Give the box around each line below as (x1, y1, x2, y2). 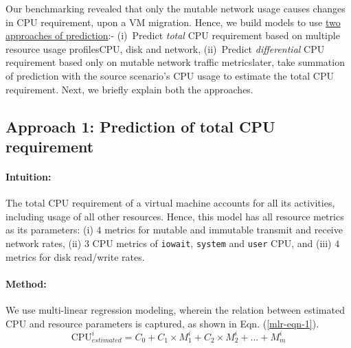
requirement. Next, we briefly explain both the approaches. (5, 82, 253, 96)
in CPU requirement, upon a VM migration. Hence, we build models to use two (5, 14, 341, 29)
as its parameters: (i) (5, 222, 93, 237)
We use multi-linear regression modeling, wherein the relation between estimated (5, 302, 345, 316)
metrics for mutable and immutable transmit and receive (104, 222, 343, 237)
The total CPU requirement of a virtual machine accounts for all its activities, (5, 196, 335, 210)
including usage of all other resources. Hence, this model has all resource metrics (5, 209, 344, 223)
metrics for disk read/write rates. (5, 249, 145, 264)
